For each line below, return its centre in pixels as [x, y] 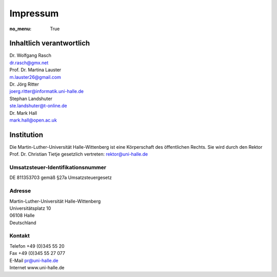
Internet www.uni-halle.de [37, 268]
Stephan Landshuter [31, 98]
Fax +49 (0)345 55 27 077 [37, 253]
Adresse [20, 191]
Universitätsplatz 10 [30, 208]
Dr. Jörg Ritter [24, 84]
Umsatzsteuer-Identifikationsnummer [58, 168]
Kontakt [20, 236]
